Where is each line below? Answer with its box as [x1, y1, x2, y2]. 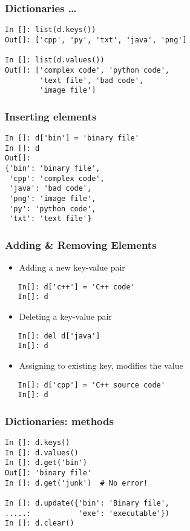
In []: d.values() [5, 448, 79, 457]
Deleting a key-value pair [19, 310, 112, 323]
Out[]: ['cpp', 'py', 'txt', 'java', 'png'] [5, 35, 187, 44]
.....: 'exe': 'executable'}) [5, 509, 170, 518]
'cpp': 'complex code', [9, 174, 105, 183]
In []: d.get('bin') [5, 458, 88, 467]
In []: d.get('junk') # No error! [5, 478, 148, 487]
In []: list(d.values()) [5, 56, 105, 65]
